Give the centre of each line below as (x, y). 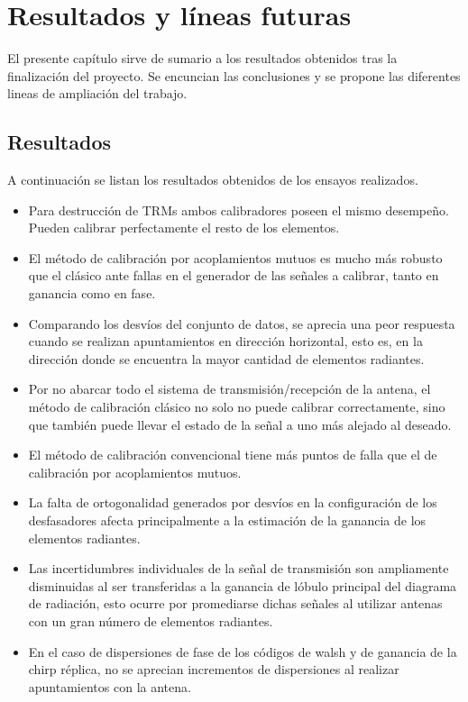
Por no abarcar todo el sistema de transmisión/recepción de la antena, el (229, 389)
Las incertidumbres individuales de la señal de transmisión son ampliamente (239, 568)
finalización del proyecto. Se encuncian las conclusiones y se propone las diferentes (234, 75)
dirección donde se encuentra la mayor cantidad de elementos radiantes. (226, 358)
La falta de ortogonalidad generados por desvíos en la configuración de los (233, 502)
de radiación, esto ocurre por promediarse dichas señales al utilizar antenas (235, 603)
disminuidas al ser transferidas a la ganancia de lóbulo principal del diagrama (243, 585)
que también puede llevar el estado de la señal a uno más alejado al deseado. (240, 424)
